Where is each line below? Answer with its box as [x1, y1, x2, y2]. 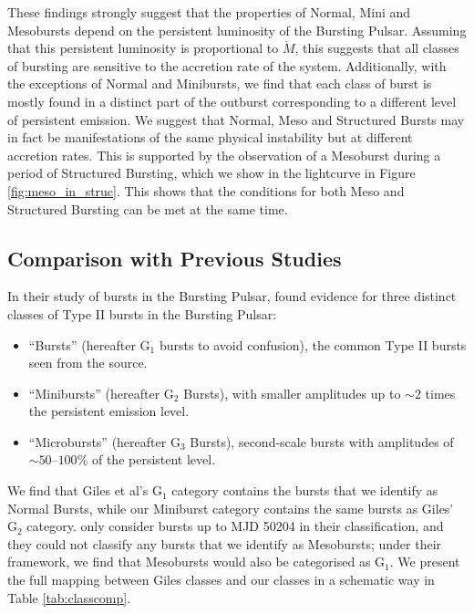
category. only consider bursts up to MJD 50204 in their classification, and [26, 516, 444, 536]
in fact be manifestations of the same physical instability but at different [7, 128, 413, 147]
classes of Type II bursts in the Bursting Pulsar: [7, 304, 277, 323]
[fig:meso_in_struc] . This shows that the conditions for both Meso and [7, 181, 405, 200]
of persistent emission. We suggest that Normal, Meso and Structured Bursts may [7, 109, 465, 129]
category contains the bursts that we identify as [171, 481, 438, 500]
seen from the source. [28, 353, 148, 372]
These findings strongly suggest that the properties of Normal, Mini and [7, 3, 411, 21]
